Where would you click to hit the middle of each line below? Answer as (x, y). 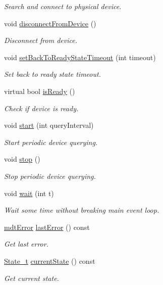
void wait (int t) (29, 193)
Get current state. (32, 278)
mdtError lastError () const (47, 227)
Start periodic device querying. (51, 142)
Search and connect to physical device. (63, 6)
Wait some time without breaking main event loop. (82, 210)
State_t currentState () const (50, 260)
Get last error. (26, 244)
